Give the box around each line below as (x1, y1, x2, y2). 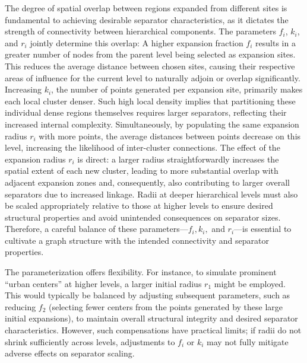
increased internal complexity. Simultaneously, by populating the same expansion (5, 117, 299, 130)
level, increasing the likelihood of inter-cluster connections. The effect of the (5, 141, 280, 154)
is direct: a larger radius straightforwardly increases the (77, 152, 279, 165)
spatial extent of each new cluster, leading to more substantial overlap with (5, 164, 278, 177)
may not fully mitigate (207, 335, 289, 348)
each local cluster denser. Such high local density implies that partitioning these (5, 94, 296, 107)
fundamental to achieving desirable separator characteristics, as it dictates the (5, 13, 289, 26)
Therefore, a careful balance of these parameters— (5, 222, 188, 235)
